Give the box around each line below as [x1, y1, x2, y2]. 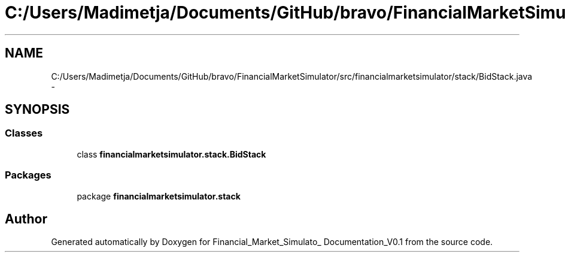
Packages [5, 169, 51, 182]
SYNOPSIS [5, 102, 70, 117]
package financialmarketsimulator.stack [77, 191, 241, 201]
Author [5, 211, 47, 226]
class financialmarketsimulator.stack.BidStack [77, 149, 266, 159]
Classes [5, 127, 43, 140]
